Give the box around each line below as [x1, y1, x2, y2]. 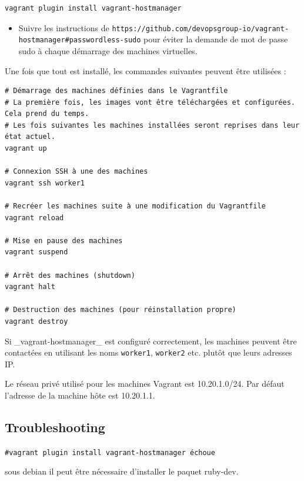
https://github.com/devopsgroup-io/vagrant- [112, 24, 289, 33]
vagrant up [5, 144, 47, 153]
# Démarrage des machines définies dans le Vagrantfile [5, 87, 228, 95]
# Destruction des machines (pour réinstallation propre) [5, 306, 236, 314]
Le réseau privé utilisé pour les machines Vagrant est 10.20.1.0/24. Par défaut [5, 377, 285, 390]
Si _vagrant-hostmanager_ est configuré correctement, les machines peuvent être [5, 334, 297, 347]
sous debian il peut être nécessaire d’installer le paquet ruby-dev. [5, 465, 239, 477]
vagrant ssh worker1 [5, 178, 85, 187]
